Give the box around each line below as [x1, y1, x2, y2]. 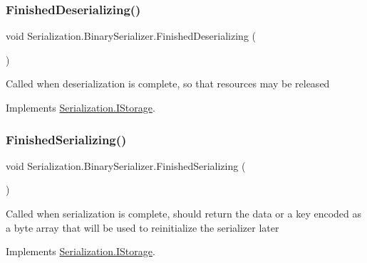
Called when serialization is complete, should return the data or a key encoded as [6, 206, 361, 220]
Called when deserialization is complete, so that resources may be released [6, 76, 330, 91]
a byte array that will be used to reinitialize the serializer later [6, 220, 279, 235]
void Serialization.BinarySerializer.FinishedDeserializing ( [6, 28, 256, 43]
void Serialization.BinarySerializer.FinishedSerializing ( [6, 158, 246, 173]
